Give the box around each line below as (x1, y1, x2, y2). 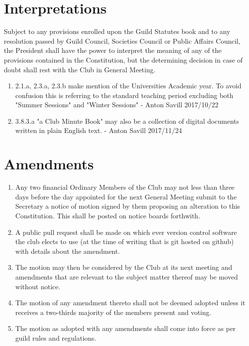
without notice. (15, 281, 61, 291)
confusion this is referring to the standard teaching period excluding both (15, 90, 233, 100)
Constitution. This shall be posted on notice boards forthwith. (15, 210, 201, 220)
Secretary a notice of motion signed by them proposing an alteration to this (15, 201, 240, 211)
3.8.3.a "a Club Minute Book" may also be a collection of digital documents (15, 115, 239, 126)
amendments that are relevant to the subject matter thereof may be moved (15, 271, 238, 281)
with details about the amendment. (15, 246, 120, 256)
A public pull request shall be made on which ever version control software (15, 227, 237, 237)
